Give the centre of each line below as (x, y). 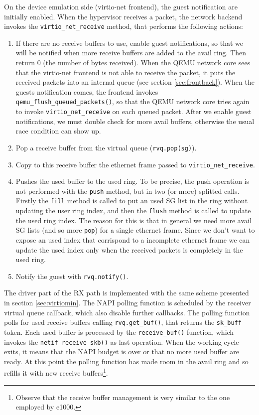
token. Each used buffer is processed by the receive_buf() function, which (119, 332)
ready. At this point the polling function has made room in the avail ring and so (126, 361)
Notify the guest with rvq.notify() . (72, 276)
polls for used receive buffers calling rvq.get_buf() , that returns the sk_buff (123, 322)
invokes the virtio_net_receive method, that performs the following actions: (124, 26)
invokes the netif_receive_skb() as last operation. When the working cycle (122, 342)
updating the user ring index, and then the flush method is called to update (133, 210)
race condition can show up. (58, 131)
